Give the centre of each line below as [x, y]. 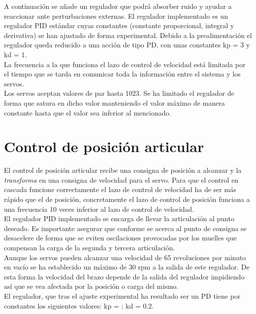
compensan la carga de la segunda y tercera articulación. [90, 247]
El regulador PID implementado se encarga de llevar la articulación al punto [119, 218]
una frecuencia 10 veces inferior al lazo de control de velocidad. [99, 209]
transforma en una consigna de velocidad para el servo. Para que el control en [121, 179]
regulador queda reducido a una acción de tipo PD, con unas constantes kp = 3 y [127, 45]
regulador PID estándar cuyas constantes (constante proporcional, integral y [119, 25]
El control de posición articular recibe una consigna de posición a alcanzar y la [123, 170]
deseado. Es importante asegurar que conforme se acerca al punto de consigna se [125, 228]
